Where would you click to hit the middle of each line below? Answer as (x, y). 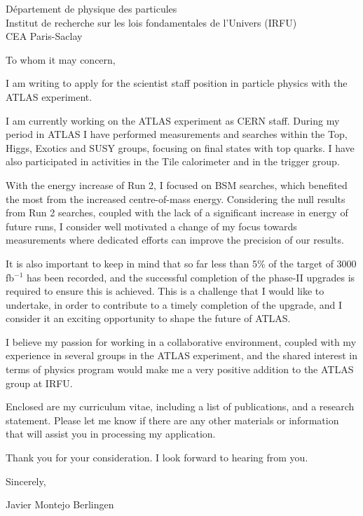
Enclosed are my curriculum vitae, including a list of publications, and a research (180, 406)
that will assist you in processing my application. (111, 434)
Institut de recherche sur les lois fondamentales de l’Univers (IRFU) (151, 22)
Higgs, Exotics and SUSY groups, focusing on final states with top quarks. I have (180, 147)
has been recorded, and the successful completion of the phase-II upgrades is (191, 277)
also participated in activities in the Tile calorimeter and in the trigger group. (173, 161)
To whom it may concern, (61, 59)
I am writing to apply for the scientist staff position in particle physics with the (177, 83)
